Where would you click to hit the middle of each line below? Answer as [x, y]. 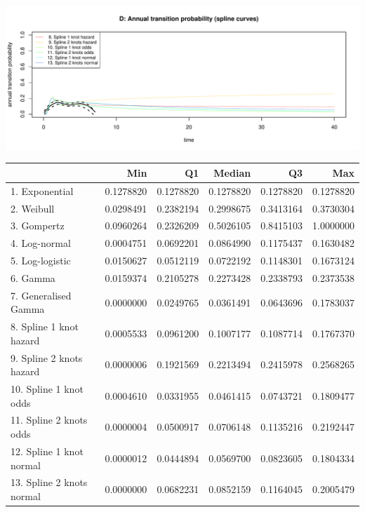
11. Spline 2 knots [49, 420]
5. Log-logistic [41, 261]
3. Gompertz [38, 225]
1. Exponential [42, 190]
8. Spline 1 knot [45, 326]
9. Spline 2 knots [47, 357]
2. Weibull [33, 208]
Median [232, 172]
